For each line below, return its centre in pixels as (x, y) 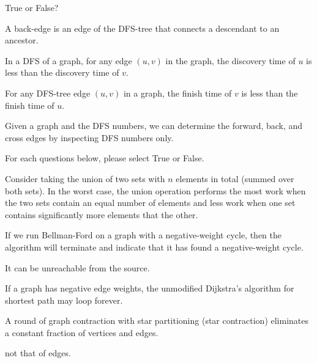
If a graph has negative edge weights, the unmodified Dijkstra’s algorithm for (150, 288)
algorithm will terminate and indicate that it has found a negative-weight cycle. (154, 247)
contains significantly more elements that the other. (102, 214)
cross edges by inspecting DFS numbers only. (89, 137)
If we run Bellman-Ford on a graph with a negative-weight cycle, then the (143, 235)
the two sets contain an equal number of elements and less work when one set (150, 203)
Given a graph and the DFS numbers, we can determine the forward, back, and (154, 126)
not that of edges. (38, 353)
